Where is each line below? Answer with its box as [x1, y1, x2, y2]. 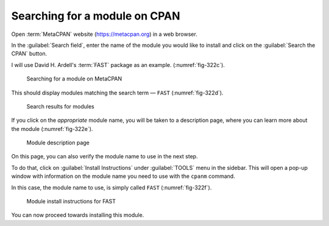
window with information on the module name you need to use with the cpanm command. [11, 172, 236, 180]
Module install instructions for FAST [26, 198, 116, 205]
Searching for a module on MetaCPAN [26, 75, 122, 82]
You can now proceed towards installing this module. [11, 211, 144, 219]
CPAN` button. [11, 50, 48, 57]
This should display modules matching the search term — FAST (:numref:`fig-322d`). [11, 89, 224, 96]
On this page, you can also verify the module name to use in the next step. [11, 153, 198, 160]
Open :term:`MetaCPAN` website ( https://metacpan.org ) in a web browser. [11, 30, 197, 38]
